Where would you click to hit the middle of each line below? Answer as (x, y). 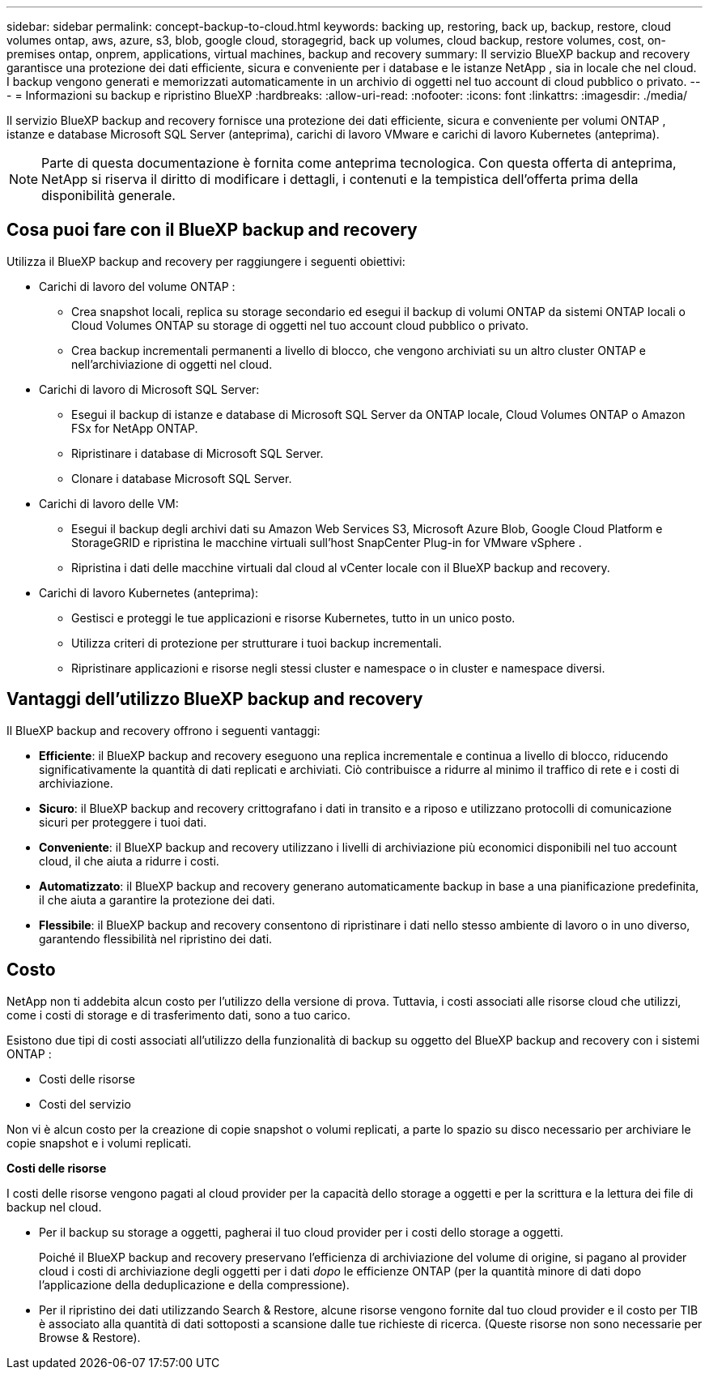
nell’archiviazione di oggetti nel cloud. (172, 364)
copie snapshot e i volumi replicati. (99, 1143)
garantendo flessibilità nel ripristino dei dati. (156, 938)
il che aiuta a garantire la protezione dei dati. (157, 900)
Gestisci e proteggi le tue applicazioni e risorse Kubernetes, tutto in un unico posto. (293, 617)
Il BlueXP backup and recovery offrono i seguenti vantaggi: (163, 730)
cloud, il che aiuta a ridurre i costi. (129, 861)
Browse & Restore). (90, 1337)
